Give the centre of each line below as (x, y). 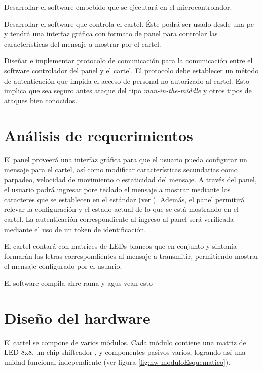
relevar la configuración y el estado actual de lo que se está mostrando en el (121, 209)
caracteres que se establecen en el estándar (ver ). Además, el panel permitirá (124, 199)
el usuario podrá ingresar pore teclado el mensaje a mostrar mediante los (117, 189)
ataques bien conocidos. (41, 100)
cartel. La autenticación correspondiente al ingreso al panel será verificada (119, 219)
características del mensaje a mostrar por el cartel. (83, 43)
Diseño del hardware (77, 318)
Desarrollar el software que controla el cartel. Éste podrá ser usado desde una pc (129, 24)
